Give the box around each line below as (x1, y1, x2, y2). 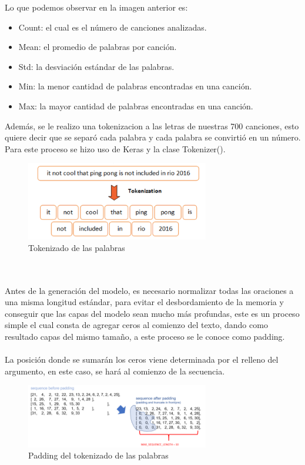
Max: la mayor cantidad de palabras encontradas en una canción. (18, 99, 253, 112)
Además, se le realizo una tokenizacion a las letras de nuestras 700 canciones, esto (5, 119, 299, 132)
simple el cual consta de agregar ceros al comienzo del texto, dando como (5, 319, 268, 331)
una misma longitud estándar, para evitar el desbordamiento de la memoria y (5, 296, 284, 308)
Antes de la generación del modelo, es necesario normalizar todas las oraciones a (5, 284, 294, 296)
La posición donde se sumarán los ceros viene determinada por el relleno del (5, 353, 279, 366)
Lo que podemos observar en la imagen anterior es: (5, 1, 188, 13)
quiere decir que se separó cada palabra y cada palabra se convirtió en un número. (5, 131, 301, 143)
